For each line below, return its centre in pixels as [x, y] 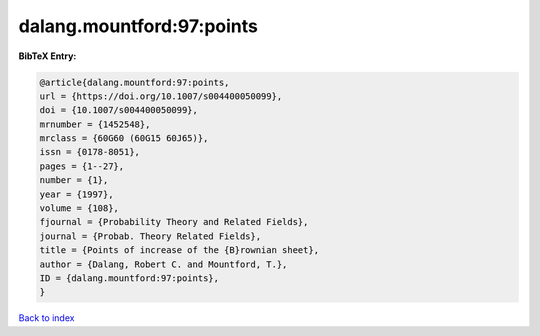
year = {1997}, [76, 194]
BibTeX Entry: [47, 56]
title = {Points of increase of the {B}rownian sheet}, [179, 250]
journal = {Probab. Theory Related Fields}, [150, 236]
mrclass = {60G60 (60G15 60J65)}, [124, 138]
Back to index [46, 318]
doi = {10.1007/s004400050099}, [119, 110]
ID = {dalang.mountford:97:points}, [129, 278]
